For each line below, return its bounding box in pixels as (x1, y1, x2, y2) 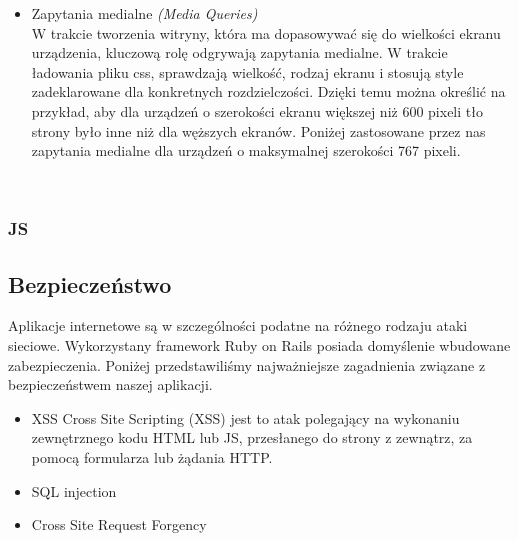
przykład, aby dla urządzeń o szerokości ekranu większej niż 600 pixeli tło (31, 100, 483, 121)
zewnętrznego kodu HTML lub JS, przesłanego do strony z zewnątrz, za (31, 427, 473, 448)
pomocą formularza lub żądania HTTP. (31, 446, 273, 467)
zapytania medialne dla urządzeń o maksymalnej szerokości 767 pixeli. (31, 140, 461, 161)
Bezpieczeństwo (8, 268, 172, 299)
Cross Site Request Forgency (31, 514, 207, 535)
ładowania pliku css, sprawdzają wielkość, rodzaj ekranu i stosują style (31, 61, 464, 82)
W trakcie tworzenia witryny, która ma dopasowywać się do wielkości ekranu (31, 22, 501, 43)
